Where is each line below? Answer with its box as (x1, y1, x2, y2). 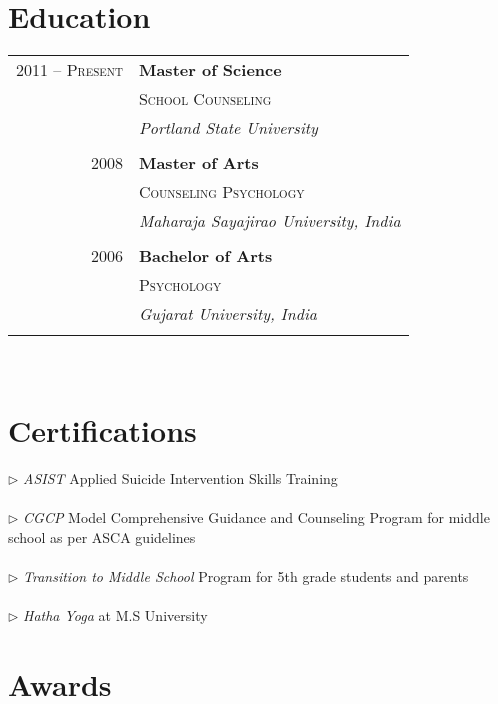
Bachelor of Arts (138, 244, 273, 268)
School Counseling (138, 87, 272, 111)
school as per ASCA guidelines (8, 526, 196, 547)
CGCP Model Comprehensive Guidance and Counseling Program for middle (23, 507, 490, 528)
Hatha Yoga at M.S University (23, 605, 208, 625)
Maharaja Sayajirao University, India (138, 209, 401, 233)
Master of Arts (138, 151, 259, 175)
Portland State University (138, 116, 318, 140)
